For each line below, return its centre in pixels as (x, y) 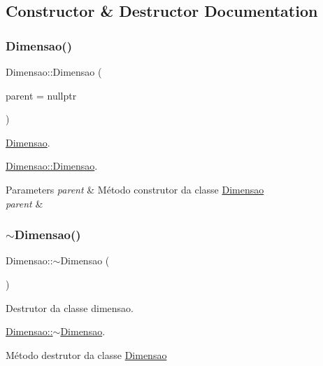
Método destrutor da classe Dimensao (86, 354)
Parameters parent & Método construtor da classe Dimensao (135, 189)
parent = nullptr (41, 95)
